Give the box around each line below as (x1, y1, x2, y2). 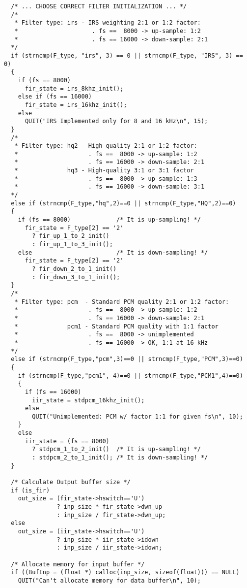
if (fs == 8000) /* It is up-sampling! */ (18, 216, 201, 224)
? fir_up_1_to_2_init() (32, 232, 110, 240)
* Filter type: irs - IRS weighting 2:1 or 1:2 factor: (14, 19, 201, 27)
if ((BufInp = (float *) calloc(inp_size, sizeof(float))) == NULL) (11, 569, 240, 576)
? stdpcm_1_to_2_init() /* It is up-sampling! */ (32, 446, 201, 453)
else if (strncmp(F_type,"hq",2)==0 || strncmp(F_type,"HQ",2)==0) (11, 199, 236, 207)
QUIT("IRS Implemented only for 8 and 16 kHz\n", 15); (25, 118, 208, 125)
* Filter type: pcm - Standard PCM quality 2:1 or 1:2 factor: (14, 298, 229, 305)
